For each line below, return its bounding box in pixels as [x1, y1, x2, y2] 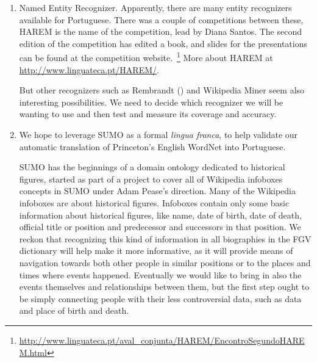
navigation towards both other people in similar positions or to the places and [19, 256, 311, 269]
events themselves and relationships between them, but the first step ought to [19, 280, 310, 293]
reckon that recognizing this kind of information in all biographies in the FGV [19, 232, 312, 245]
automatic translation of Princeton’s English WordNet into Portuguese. [19, 140, 286, 153]
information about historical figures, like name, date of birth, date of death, [19, 208, 302, 221]
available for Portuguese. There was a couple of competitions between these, [19, 13, 304, 26]
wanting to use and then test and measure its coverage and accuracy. [19, 107, 277, 120]
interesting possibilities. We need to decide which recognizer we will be [19, 95, 283, 108]
